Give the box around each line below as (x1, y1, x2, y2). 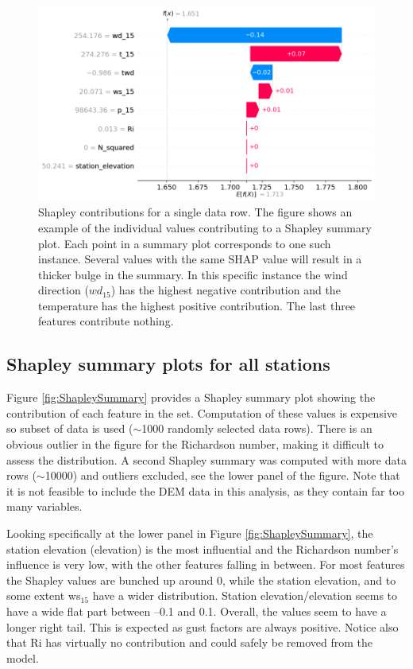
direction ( (38, 282, 89, 298)
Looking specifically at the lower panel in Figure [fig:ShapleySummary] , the (6, 525, 373, 542)
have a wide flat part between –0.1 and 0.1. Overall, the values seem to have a (6, 602, 387, 619)
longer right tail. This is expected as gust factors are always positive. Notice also (6, 618, 399, 635)
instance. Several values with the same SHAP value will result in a (38, 251, 362, 267)
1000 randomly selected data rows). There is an (141, 420, 372, 437)
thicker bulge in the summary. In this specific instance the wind (38, 266, 348, 282)
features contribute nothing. (38, 313, 174, 329)
